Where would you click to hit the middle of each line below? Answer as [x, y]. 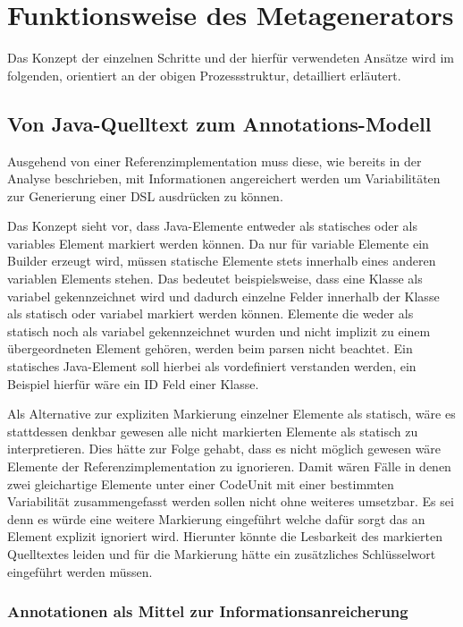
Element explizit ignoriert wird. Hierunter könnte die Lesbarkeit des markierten [225, 536]
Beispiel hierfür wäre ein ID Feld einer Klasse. [133, 383]
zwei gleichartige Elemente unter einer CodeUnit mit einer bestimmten [201, 483]
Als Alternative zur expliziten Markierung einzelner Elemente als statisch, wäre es [231, 414]
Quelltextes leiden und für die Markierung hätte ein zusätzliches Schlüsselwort [222, 553]
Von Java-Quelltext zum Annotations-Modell [219, 123]
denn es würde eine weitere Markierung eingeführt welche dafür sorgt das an [216, 518]
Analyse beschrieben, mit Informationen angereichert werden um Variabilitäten [224, 178]
